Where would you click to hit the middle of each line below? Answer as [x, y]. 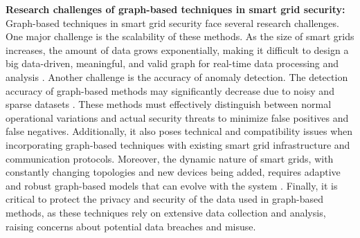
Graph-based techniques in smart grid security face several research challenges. [172, 22]
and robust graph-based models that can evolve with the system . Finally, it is [172, 185]
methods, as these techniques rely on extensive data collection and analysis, [166, 212]
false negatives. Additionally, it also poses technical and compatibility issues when [179, 131]
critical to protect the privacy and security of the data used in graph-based [164, 199]
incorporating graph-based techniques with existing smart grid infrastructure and [178, 144]
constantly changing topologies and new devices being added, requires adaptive [173, 172]
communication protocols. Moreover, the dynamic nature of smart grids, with [170, 158]
